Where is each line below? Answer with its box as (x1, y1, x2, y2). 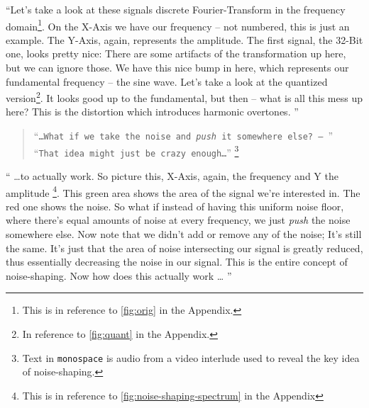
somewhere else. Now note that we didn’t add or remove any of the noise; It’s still (6, 227, 362, 242)
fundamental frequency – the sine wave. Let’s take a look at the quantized (6, 74, 328, 89)
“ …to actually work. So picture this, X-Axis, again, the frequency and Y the (6, 169, 338, 183)
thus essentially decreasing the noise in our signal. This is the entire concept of (6, 254, 348, 269)
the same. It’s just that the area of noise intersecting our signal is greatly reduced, (6, 240, 363, 255)
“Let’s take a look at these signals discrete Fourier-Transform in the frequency (6, 2, 346, 16)
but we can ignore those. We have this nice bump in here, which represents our (6, 60, 349, 75)
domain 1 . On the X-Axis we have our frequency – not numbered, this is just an (6, 16, 350, 33)
